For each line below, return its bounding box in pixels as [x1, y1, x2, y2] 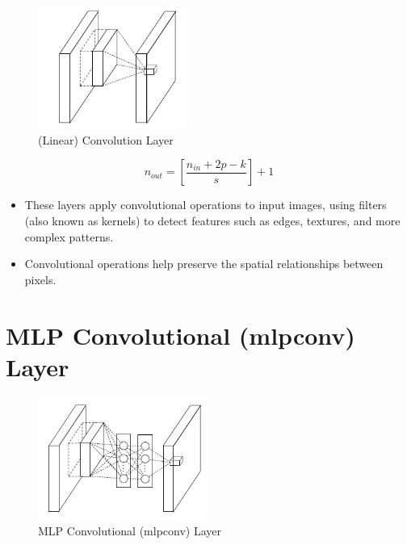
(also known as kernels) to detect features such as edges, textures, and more [24, 212, 401, 228]
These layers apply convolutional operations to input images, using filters [24, 196, 387, 213]
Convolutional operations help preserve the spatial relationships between [24, 255, 384, 272]
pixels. [24, 270, 57, 287]
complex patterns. [24, 228, 114, 245]
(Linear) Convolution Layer [38, 131, 174, 148]
